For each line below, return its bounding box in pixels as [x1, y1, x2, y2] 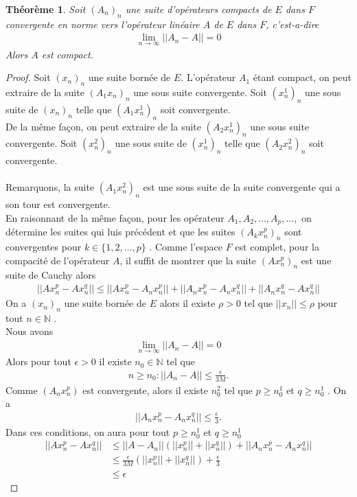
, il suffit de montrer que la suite [119, 253, 257, 267]
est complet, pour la [235, 240, 319, 254]
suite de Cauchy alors [5, 268, 96, 282]
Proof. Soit [5, 70, 51, 84]
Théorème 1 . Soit [5, 2, 86, 16]
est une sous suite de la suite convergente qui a [143, 180, 341, 194]
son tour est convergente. [5, 197, 111, 211]
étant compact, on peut [253, 70, 352, 84]
